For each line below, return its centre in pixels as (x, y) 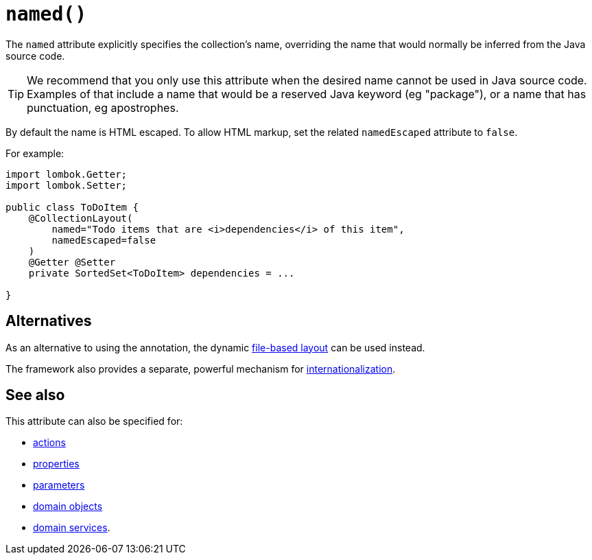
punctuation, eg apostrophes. (103, 107)
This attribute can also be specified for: (94, 421)
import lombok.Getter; (67, 174)
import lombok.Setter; (67, 185)
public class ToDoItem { (72, 207)
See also (35, 395)
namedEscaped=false (104, 240)
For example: (35, 153)
